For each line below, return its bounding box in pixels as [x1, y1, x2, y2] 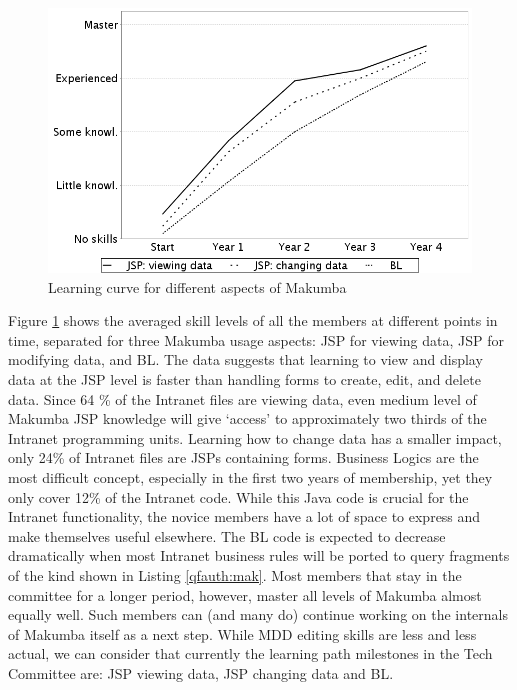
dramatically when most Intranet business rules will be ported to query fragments [8, 545, 510, 566]
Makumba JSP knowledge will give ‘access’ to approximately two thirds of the [8, 408, 487, 429]
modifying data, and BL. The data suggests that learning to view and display [8, 349, 483, 370]
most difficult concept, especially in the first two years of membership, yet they [8, 466, 493, 487]
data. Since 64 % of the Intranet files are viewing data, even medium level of [8, 388, 477, 409]
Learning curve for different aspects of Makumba [48, 276, 347, 297]
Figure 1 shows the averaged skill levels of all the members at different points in [8, 310, 498, 331]
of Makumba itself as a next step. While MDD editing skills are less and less [8, 623, 477, 644]
